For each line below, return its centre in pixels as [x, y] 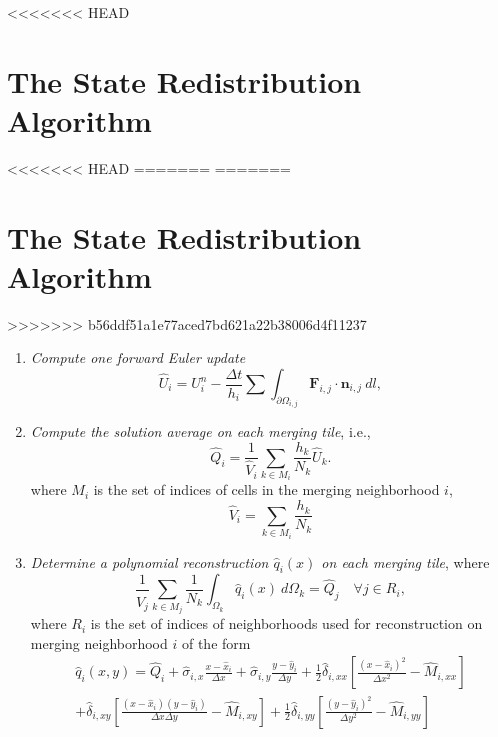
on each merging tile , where [405, 561]
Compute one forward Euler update [138, 357]
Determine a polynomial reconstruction [149, 561]
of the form [216, 642]
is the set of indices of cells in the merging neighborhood [266, 489]
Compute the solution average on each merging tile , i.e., [200, 431]
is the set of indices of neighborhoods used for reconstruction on [286, 623]
